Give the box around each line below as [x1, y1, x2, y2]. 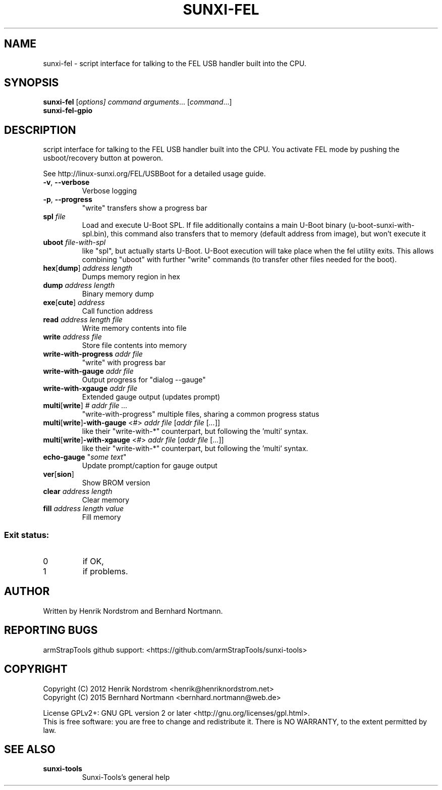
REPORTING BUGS [4, 624, 98, 637]
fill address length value [43, 504, 124, 513]
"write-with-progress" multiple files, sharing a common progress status [82, 410, 319, 419]
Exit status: [4, 529, 49, 540]
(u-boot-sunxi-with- [348, 221, 415, 230]
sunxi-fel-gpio [43, 106, 93, 115]
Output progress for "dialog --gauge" [82, 375, 206, 384]
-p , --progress [43, 195, 92, 204]
